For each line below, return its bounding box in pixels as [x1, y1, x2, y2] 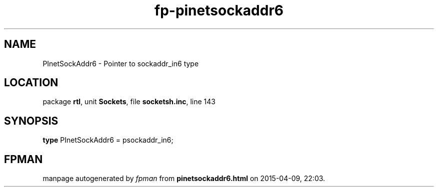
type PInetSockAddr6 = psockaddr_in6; [42, 136, 173, 145]
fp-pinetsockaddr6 [154, 2, 283, 19]
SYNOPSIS [4, 114, 58, 127]
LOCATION [4, 76, 58, 89]
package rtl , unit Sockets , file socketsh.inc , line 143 [42, 97, 215, 106]
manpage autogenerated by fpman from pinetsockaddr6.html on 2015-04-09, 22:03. [42, 174, 325, 183]
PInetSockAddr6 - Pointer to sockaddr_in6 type [42, 59, 199, 68]
